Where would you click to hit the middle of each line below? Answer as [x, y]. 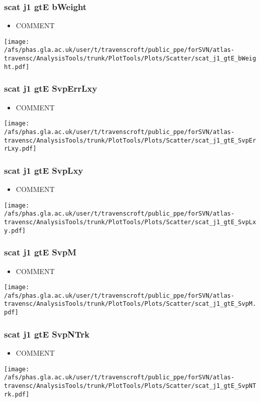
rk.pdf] [17, 394]
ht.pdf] [17, 67]
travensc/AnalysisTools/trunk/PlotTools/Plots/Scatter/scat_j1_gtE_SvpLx [130, 222]
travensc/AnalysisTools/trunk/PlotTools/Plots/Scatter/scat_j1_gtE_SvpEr [130, 140]
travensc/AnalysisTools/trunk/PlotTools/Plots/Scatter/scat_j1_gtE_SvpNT [130, 386]
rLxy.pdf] [20, 149]
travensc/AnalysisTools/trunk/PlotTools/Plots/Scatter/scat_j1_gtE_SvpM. [130, 304]
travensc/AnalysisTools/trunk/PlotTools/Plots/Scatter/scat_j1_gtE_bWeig [130, 59]
